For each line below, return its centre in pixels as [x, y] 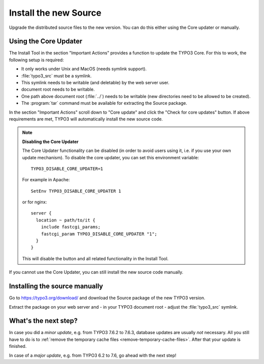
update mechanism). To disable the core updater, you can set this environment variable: [111, 157]
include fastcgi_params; [71, 227]
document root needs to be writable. [58, 89]
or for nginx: [35, 202]
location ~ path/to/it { [66, 220]
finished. [18, 346]
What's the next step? [43, 321]
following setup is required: [36, 60]
